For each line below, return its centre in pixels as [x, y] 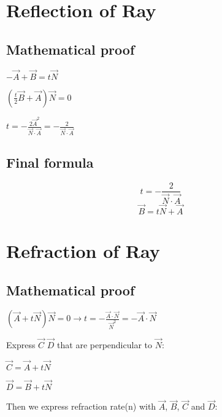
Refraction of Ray [83, 251]
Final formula [50, 162]
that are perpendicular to [105, 345]
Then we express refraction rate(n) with [81, 406]
